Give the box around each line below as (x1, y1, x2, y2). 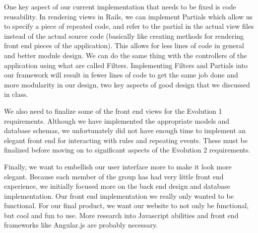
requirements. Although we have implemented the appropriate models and (4, 115, 230, 126)
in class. (4, 89, 28, 99)
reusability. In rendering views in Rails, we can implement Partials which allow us (4, 11, 253, 21)
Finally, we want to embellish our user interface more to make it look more (4, 161, 232, 171)
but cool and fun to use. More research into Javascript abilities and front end (4, 210, 239, 220)
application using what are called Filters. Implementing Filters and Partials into (4, 60, 248, 70)
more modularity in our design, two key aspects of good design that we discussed (4, 79, 250, 89)
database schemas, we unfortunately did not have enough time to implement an (4, 125, 246, 136)
